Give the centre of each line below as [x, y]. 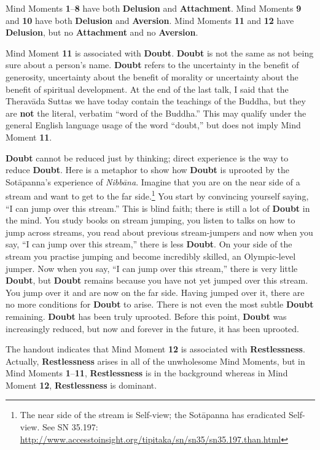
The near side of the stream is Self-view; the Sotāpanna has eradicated [153, 415]
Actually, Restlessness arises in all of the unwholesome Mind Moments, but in [155, 361]
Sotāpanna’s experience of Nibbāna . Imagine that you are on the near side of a [153, 181]
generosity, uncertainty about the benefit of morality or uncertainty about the [152, 76]
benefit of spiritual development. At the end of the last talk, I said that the [147, 89]
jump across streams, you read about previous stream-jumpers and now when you [159, 232]
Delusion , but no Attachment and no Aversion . [102, 32]
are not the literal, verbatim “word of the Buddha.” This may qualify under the [156, 113]
